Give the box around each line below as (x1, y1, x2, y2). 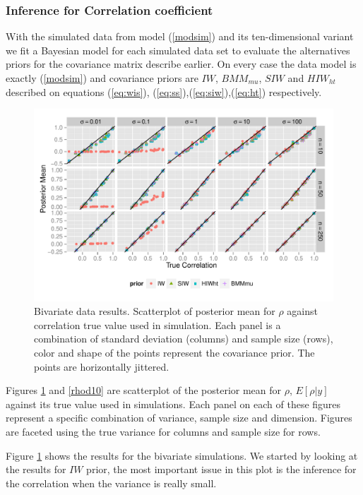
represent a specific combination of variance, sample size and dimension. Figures (6, 410, 352, 425)
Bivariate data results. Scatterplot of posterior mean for (34, 304, 275, 318)
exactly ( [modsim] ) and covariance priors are (6, 71, 198, 85)
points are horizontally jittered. (34, 359, 169, 374)
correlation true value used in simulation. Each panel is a (34, 317, 281, 332)
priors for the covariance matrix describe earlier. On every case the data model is (6, 56, 357, 71)
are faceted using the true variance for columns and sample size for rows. (6, 424, 321, 439)
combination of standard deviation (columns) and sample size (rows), (34, 331, 333, 346)
